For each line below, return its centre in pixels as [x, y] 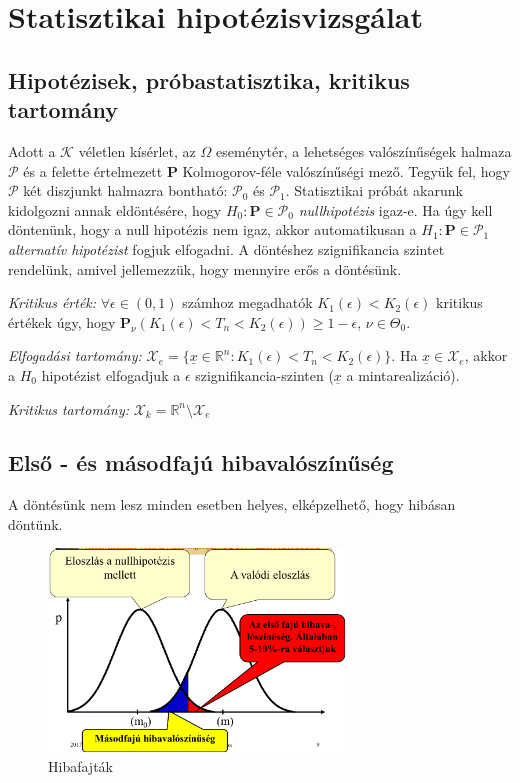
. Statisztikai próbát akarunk [374, 190]
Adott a [32, 150]
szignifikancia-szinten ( [264, 374]
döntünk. [35, 523]
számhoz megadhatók [247, 302]
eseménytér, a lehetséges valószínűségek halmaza [363, 150]
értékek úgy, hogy [62, 321]
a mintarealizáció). [403, 374]
